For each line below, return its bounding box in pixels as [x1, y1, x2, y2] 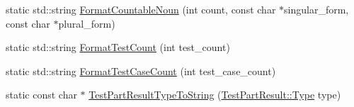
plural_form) [58, 16, 115, 30]
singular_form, [284, 2, 349, 16]
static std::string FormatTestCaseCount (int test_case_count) [6, 63, 276, 78]
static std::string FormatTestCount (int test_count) [6, 40, 230, 55]
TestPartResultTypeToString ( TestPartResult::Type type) [88, 87, 341, 102]
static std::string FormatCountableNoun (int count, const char [6, 2, 276, 16]
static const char [6, 87, 77, 102]
